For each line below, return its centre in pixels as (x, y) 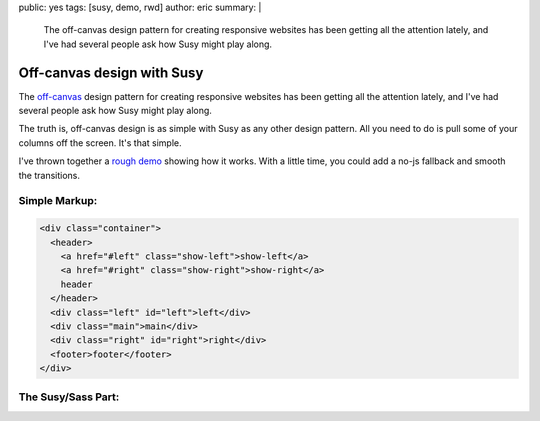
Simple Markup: (58, 201)
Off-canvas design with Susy (111, 72)
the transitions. (49, 175)
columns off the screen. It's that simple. (100, 142)
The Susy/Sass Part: (69, 397)
